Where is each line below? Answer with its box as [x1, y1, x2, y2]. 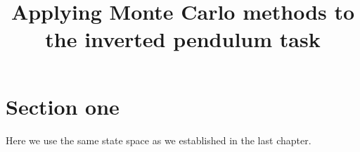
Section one [6, 91, 120, 120]
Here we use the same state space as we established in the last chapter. [6, 132, 311, 147]
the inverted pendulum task [45, 25, 321, 53]
